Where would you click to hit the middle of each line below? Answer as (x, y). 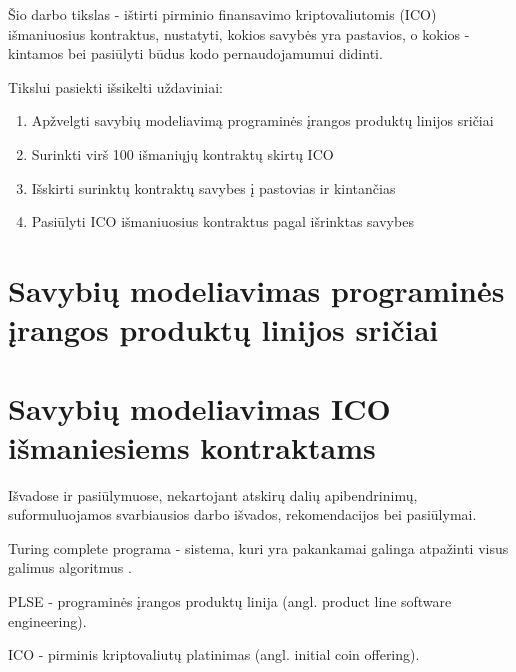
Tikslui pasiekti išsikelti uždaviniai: (115, 86)
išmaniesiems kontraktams (192, 446)
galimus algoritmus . (70, 567)
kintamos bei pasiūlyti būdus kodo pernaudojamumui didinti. (195, 53)
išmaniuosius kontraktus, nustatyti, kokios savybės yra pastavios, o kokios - (239, 33)
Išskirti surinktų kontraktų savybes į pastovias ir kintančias (213, 187)
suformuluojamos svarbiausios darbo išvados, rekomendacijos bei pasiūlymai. (242, 514)
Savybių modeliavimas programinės (256, 289)
